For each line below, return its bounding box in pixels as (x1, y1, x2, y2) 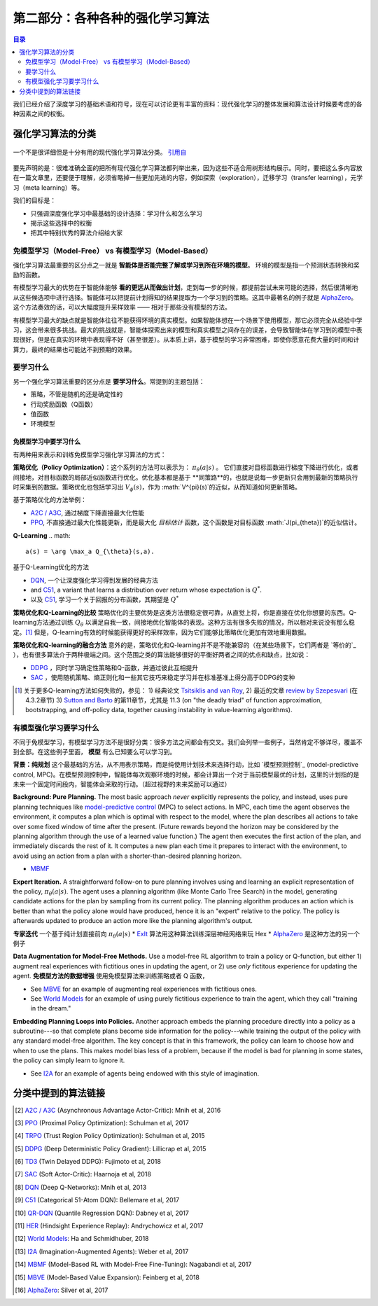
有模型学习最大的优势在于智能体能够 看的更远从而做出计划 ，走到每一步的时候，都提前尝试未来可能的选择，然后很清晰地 (13, 284, 358, 292)
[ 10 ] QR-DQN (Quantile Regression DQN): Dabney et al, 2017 (15, 1209, 189, 1217)
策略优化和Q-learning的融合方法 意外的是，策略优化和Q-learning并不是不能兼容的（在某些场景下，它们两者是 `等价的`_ (13, 641, 356, 649)
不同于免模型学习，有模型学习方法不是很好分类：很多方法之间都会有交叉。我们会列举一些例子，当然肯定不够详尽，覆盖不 (13, 737, 363, 746)
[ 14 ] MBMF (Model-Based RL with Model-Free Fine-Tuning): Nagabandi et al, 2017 (15, 1260, 252, 1269)
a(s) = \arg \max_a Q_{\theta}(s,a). (25, 547, 155, 555)
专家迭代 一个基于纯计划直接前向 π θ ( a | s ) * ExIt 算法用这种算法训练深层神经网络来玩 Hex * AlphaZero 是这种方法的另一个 (13, 929, 360, 940)
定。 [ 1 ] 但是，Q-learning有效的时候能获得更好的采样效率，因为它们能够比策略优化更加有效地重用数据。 (13, 627, 311, 637)
